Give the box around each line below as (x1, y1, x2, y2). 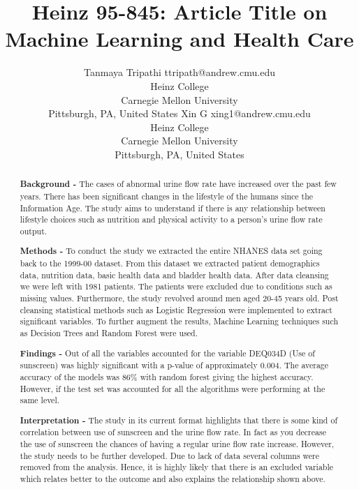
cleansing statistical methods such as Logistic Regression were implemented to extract (20, 303, 332, 315)
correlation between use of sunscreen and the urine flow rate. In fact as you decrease (20, 426, 326, 438)
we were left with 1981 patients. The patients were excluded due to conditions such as (20, 280, 332, 292)
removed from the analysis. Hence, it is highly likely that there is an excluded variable (20, 461, 334, 473)
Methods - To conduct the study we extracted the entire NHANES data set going (20, 245, 323, 257)
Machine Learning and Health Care (5, 24, 354, 53)
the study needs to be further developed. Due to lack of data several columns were (20, 449, 320, 461)
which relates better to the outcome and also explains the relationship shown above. (20, 473, 325, 485)
